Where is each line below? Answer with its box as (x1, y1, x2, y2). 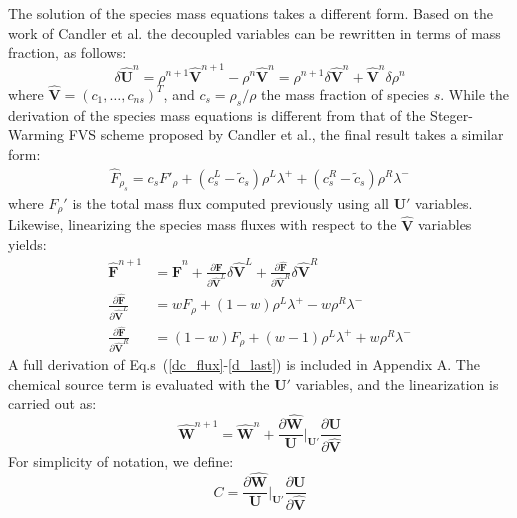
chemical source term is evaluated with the (8, 373, 270, 394)
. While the (440, 83, 510, 104)
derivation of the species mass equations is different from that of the (8, 104, 426, 125)
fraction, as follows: (8, 42, 127, 63)
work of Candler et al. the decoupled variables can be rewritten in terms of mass (8, 22, 501, 43)
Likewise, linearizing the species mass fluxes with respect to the (8, 214, 397, 235)
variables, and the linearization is (295, 373, 499, 394)
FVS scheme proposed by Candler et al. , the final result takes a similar (68, 124, 504, 145)
